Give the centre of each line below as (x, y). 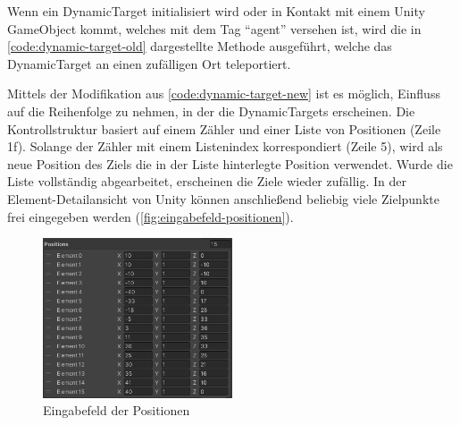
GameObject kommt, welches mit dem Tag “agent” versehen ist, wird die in (214, 28)
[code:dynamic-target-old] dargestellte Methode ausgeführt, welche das (200, 46)
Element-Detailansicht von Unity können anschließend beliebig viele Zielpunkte (223, 198)
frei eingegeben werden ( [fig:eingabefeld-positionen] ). (151, 216)
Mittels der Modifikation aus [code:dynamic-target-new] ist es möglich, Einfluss (224, 93)
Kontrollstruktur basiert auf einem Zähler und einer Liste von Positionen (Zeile (224, 128)
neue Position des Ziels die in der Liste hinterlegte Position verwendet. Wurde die (230, 163)
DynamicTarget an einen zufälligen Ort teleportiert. (149, 63)
